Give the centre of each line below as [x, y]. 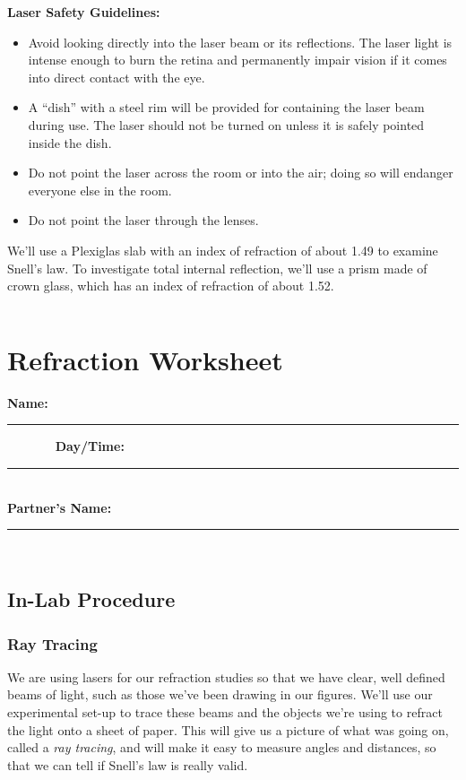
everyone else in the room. [100, 190]
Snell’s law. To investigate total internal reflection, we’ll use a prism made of [217, 268]
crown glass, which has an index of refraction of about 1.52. [171, 286]
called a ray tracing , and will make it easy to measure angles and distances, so [222, 747]
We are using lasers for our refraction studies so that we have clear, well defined [226, 676]
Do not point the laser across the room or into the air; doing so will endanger [241, 173]
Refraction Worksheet [145, 359]
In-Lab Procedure [91, 599]
